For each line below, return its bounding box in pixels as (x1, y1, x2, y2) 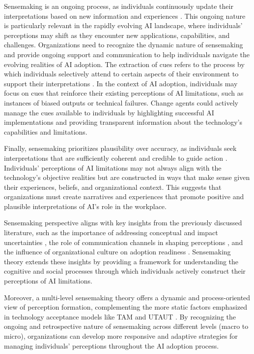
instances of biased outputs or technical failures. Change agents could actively (4, 97, 238, 107)
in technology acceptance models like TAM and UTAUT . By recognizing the (4, 311, 236, 321)
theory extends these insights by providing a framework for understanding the (4, 256, 239, 266)
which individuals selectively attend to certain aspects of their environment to (4, 69, 239, 79)
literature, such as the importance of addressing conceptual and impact (4, 227, 218, 238)
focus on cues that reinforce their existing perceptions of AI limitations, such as (4, 88, 244, 98)
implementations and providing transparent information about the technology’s (4, 117, 243, 127)
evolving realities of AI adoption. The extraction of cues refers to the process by (4, 59, 245, 69)
